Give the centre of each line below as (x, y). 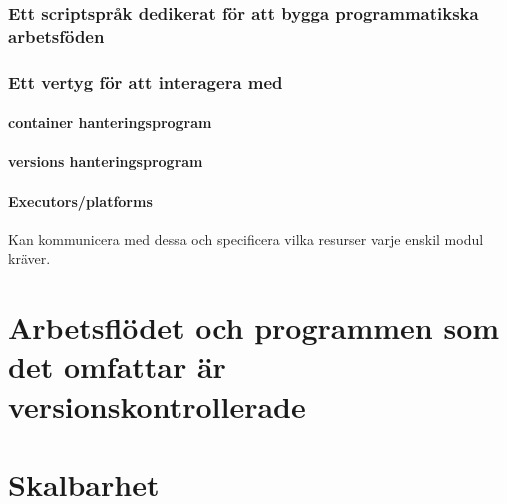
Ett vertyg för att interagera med (145, 81)
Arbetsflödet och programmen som (254, 327)
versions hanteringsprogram (105, 161)
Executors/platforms (80, 200)
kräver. (29, 258)
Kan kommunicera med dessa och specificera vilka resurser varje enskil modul (246, 238)
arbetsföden (56, 35)
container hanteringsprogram (110, 122)
